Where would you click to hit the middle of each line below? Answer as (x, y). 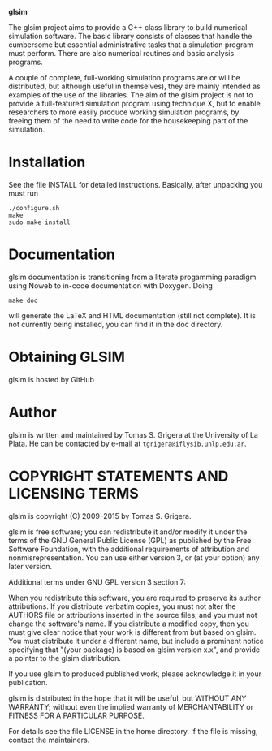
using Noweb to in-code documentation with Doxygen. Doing (111, 285)
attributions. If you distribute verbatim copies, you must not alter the (122, 606)
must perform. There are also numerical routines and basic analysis (121, 53)
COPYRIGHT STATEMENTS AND (119, 476)
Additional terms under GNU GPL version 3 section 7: (97, 582)
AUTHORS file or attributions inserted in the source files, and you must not (133, 615)
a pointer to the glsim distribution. (65, 658)
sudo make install (39, 222)
